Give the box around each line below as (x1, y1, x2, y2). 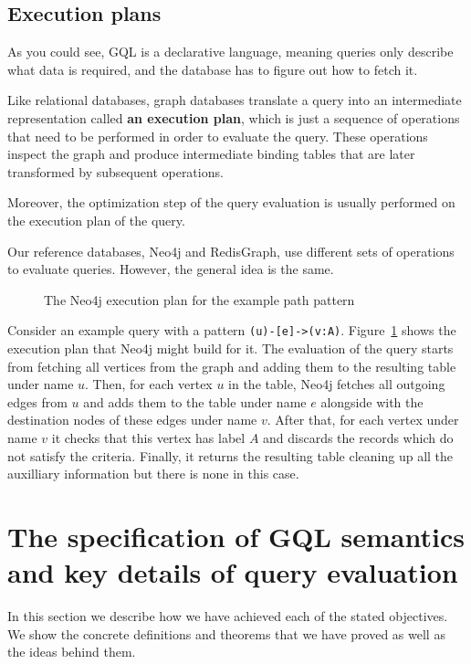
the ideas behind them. (7, 642, 136, 661)
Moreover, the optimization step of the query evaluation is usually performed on (7, 193, 455, 212)
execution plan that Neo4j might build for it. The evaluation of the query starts (7, 338, 454, 357)
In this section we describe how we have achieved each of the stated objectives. (7, 606, 448, 626)
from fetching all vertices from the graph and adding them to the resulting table (7, 356, 456, 375)
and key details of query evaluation (7, 553, 458, 591)
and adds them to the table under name (83, 392, 307, 411)
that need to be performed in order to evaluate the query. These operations (7, 126, 428, 145)
